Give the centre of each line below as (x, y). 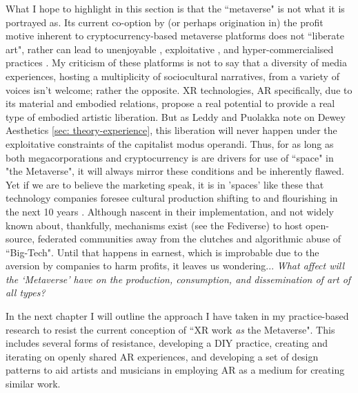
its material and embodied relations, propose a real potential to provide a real (170, 103)
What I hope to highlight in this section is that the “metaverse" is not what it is (175, 8)
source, (20, 239)
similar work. (33, 384)
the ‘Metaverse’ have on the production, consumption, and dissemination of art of (178, 279)
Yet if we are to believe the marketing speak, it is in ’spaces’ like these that (165, 184)
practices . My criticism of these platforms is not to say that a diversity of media (176, 63)
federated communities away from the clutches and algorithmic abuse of (189, 239)
